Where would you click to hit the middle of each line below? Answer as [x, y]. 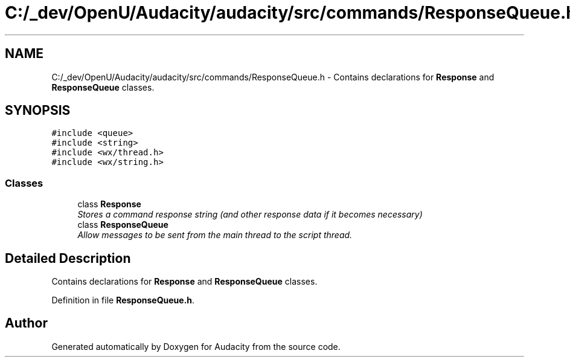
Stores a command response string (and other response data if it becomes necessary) [250, 215]
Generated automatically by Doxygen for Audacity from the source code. [196, 346]
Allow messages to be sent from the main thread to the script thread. [215, 235]
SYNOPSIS [38, 111]
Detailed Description [68, 258]
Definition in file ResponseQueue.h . [123, 300]
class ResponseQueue [123, 225]
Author [26, 323]
